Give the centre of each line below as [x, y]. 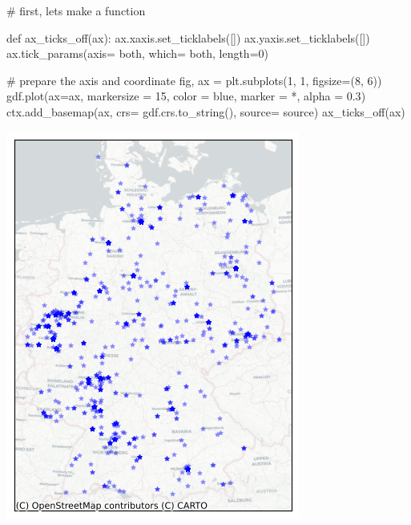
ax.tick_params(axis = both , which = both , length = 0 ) [138, 53]
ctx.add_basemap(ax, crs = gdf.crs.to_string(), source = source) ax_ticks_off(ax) [206, 111]
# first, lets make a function [76, 10]
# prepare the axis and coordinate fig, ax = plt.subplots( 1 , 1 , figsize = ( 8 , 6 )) [194, 80]
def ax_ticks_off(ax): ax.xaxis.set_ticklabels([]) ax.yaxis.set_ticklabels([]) [188, 37]
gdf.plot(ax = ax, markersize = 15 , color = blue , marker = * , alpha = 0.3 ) [186, 96]
